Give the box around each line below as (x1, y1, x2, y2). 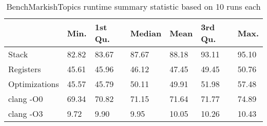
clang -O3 (8, 108, 43, 119)
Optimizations (8, 78, 59, 90)
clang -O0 (8, 93, 43, 104)
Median (130, 27, 162, 39)
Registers (8, 63, 41, 75)
